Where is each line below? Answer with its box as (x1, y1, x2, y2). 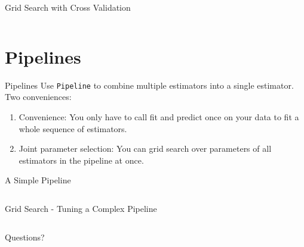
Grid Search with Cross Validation (5, 1, 131, 13)
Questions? (5, 230, 45, 243)
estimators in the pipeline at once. (19, 154, 144, 166)
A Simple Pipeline (5, 174, 71, 186)
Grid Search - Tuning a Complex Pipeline (5, 202, 157, 214)
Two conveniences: (5, 90, 72, 103)
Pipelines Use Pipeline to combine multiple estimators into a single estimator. (5, 79, 294, 91)
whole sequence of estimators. (19, 122, 127, 135)
